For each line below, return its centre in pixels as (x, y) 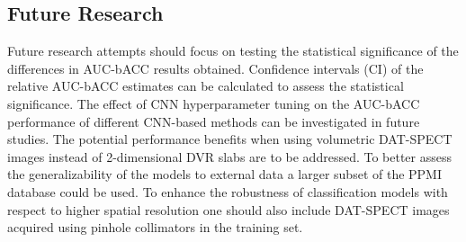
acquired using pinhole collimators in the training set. (155, 227)
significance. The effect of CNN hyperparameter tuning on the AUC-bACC (214, 103)
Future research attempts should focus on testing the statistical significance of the (233, 51)
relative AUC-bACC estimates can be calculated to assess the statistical (206, 86)
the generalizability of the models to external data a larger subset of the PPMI (224, 174)
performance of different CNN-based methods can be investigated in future (214, 121)
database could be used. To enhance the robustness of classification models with (228, 191)
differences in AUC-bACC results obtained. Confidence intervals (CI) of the (215, 68)
